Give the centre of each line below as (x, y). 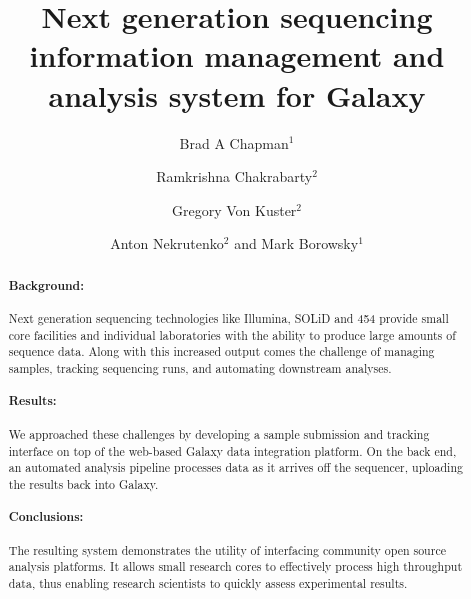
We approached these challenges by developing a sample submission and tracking (219, 433)
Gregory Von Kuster (234, 209)
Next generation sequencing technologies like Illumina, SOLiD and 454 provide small (228, 318)
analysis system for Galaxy (237, 94)
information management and (237, 55)
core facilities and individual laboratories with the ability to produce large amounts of (232, 334)
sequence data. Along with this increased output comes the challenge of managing (221, 351)
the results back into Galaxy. (83, 483)
